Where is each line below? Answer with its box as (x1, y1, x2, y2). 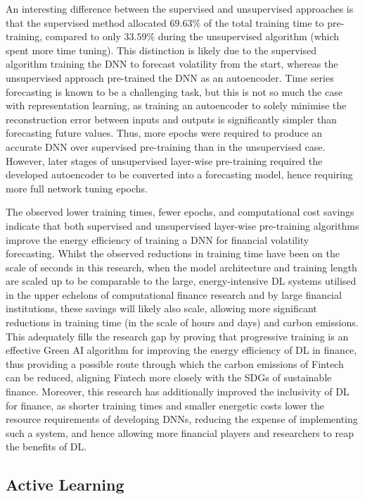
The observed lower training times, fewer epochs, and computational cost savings (6, 204, 354, 219)
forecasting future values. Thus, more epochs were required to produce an (6, 125, 323, 140)
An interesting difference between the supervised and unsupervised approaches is (6, 1, 354, 16)
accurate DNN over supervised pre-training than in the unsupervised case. (6, 139, 326, 154)
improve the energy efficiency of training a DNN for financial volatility (6, 232, 309, 247)
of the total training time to (203, 15, 324, 30)
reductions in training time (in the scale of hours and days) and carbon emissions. (6, 315, 359, 330)
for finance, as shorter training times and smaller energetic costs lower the (6, 398, 324, 412)
